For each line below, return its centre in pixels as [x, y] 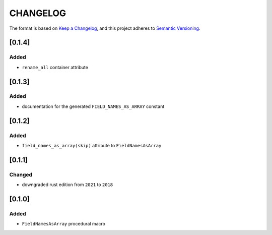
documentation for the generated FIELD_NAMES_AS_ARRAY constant [93, 106]
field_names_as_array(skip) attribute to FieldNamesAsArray [92, 146]
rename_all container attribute [55, 67]
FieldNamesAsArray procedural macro [64, 224]
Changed [21, 174]
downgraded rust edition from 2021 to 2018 [67, 185]
